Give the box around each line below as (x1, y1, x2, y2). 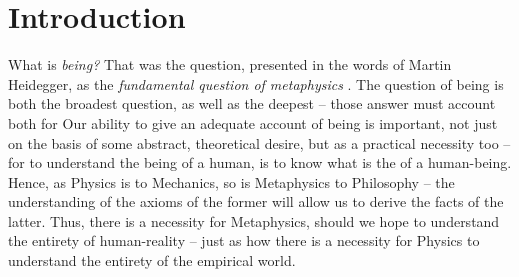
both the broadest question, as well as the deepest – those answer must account (8, 93, 496, 114)
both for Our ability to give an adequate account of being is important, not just (8, 112, 498, 133)
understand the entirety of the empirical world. (8, 250, 296, 271)
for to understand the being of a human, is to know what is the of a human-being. (8, 152, 512, 173)
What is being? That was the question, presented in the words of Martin (8, 54, 452, 75)
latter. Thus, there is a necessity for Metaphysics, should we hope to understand (8, 210, 500, 231)
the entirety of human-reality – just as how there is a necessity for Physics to (8, 230, 480, 251)
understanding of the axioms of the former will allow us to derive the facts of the (8, 191, 504, 212)
